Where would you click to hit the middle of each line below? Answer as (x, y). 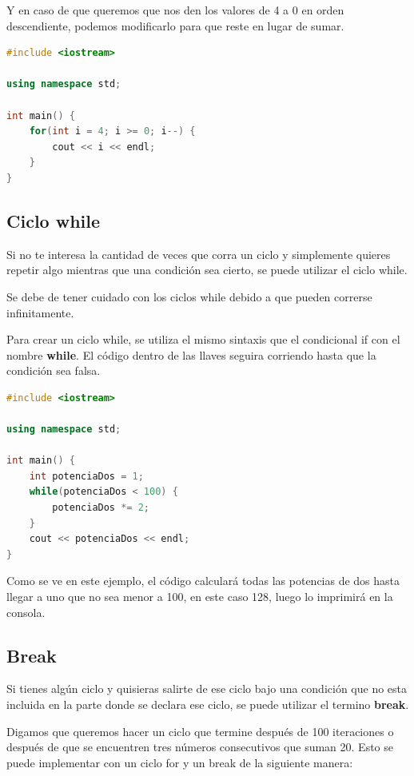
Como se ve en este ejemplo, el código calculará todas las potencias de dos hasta (203, 581)
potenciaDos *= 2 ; (101, 508)
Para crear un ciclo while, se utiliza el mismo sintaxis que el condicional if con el (203, 339)
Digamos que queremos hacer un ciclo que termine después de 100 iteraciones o (200, 731)
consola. (26, 612)
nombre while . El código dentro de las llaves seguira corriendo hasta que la (191, 354)
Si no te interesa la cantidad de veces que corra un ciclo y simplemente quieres (199, 254)
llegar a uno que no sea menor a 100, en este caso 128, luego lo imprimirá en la (200, 597)
